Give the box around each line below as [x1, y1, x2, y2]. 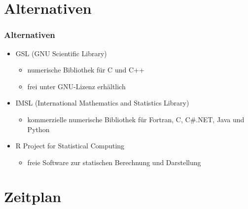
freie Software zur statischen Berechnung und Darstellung [27, 157, 201, 167]
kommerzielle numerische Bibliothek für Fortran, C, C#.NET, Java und [27, 114, 245, 124]
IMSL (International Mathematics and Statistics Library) [15, 98, 189, 108]
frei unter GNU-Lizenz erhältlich [27, 81, 126, 91]
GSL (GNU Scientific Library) [15, 48, 107, 58]
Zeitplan [4, 186, 62, 206]
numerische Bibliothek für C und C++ [27, 65, 144, 75]
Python [27, 124, 50, 134]
